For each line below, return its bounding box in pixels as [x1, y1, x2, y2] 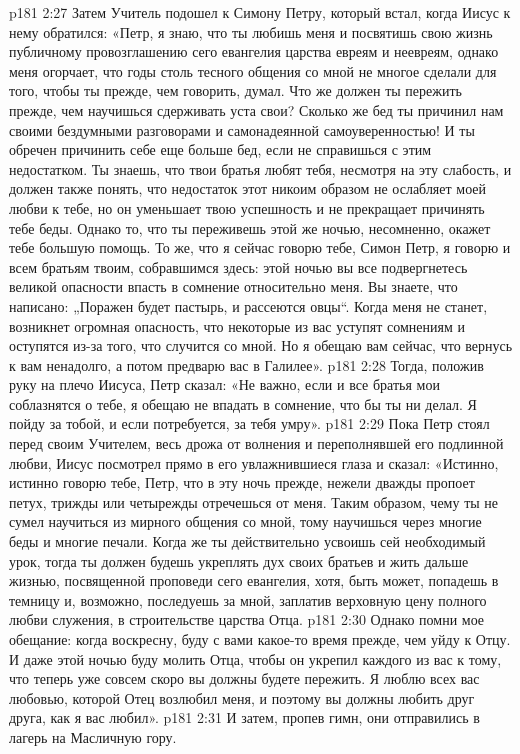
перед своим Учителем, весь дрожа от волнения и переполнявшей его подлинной [9, 433, 504, 454]
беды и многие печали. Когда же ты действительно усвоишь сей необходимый [9, 531, 486, 552]
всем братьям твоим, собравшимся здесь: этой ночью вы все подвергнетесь [9, 256, 468, 277]
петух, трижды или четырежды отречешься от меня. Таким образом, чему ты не [9, 491, 499, 512]
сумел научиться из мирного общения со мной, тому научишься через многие [9, 511, 482, 532]
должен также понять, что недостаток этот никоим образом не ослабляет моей [9, 178, 487, 199]
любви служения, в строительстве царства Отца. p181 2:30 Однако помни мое [9, 609, 485, 630]
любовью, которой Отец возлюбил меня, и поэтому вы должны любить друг [9, 687, 475, 708]
